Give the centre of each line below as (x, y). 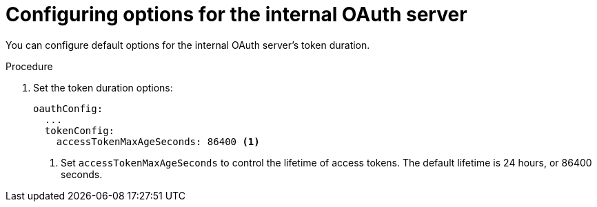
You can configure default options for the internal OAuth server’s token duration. (188, 45)
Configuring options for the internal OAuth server (236, 14)
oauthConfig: (68, 108)
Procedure (29, 66)
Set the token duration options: (103, 87)
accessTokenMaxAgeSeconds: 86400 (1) (158, 141)
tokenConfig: (80, 130)
